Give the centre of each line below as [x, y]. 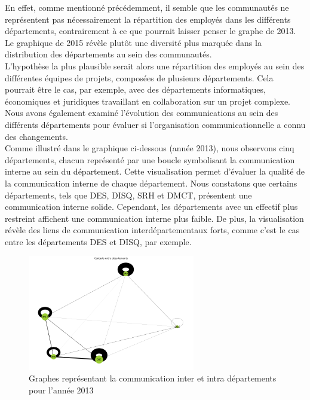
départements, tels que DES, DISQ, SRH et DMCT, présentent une [128, 195]
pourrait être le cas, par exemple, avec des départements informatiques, [135, 89]
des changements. [36, 136]
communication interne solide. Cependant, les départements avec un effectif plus [151, 207]
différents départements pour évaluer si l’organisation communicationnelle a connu [155, 124]
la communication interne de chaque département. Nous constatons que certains [151, 183]
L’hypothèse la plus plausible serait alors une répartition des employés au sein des [155, 65]
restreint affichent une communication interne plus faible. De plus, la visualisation [154, 218]
